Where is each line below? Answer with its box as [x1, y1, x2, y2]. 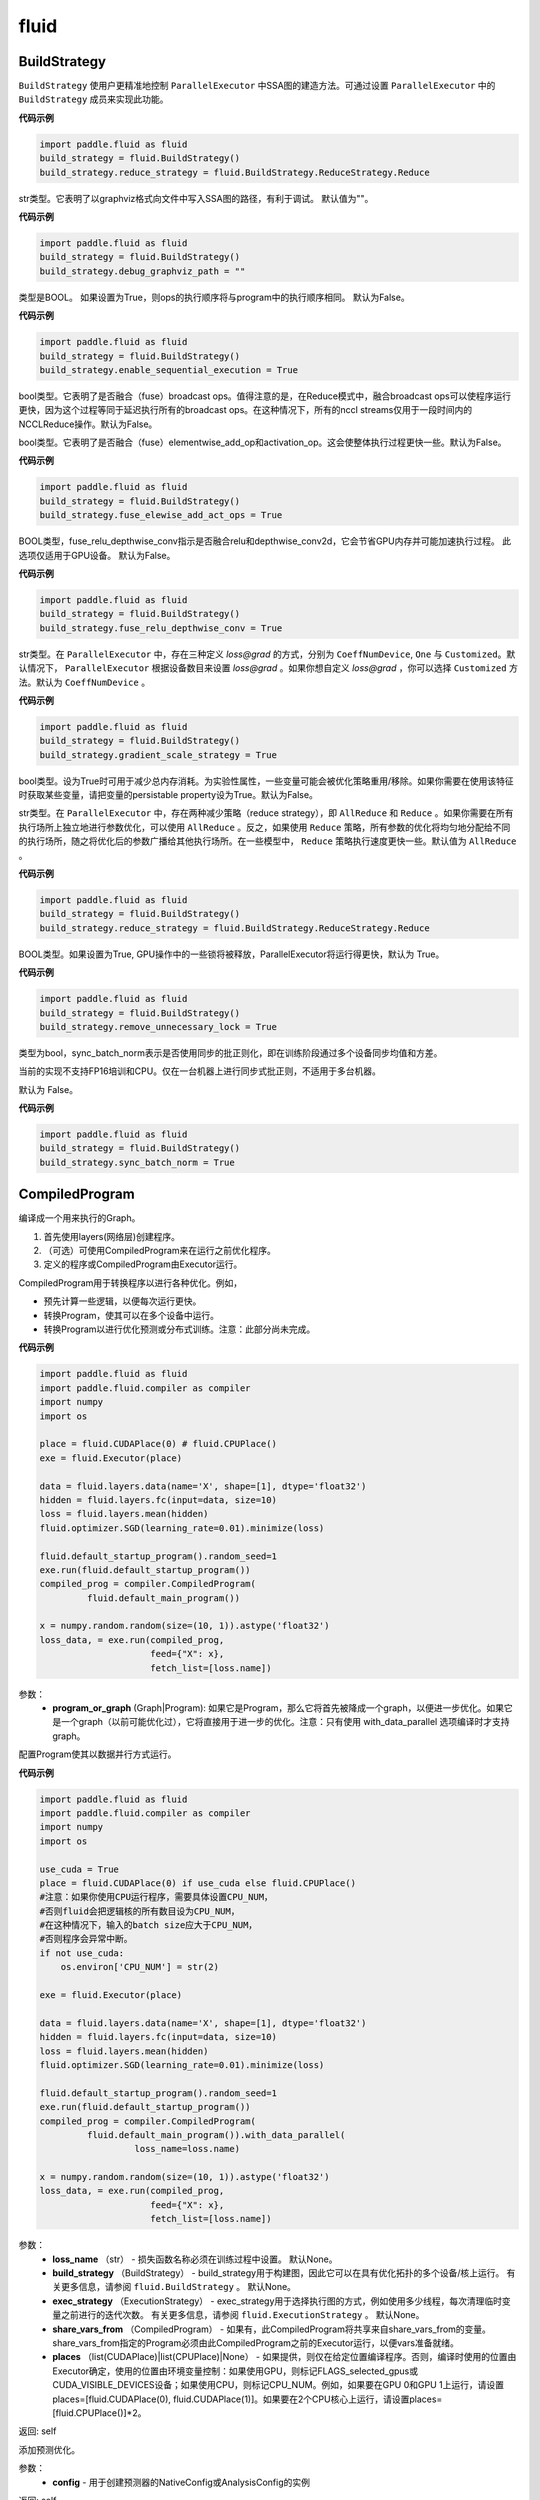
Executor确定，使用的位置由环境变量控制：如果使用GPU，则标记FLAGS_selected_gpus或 [52, 2365, 419, 2377]
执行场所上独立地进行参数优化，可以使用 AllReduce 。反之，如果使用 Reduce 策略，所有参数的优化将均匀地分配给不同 [18, 821, 511, 833]
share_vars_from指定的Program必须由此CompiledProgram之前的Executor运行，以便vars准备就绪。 [52, 2336, 459, 2349]
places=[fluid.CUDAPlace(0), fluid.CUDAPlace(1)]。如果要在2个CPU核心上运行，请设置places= [52, 2393, 443, 2405]
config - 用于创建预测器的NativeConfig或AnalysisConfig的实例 [52, 2476, 310, 2488]
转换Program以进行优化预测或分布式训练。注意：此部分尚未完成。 [43, 1323, 316, 1335]
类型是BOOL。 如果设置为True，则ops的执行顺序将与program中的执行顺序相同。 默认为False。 [18, 291, 410, 303]
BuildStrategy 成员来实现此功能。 [18, 93, 169, 105]
